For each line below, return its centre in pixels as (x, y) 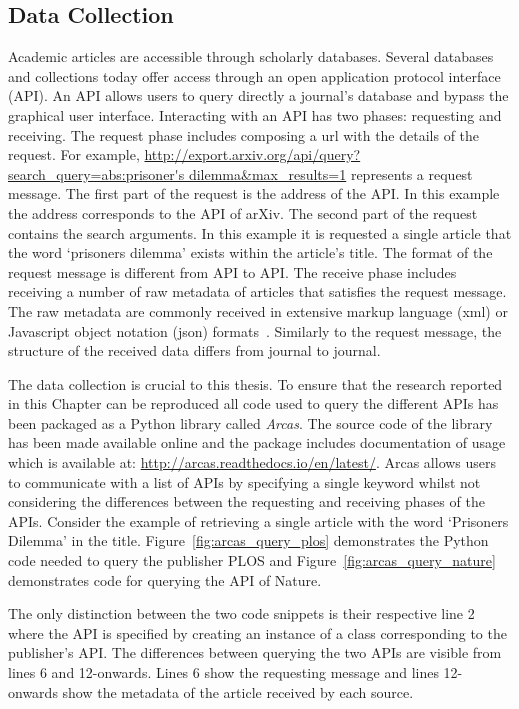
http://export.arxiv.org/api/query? (252, 154)
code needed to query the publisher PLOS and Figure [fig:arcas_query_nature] (252, 560)
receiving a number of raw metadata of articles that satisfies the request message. (257, 291)
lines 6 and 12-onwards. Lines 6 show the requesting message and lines (223, 672)
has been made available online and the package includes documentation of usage (257, 442)
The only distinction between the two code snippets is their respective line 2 (241, 613)
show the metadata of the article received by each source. (238, 691)
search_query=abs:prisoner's (96, 173)
